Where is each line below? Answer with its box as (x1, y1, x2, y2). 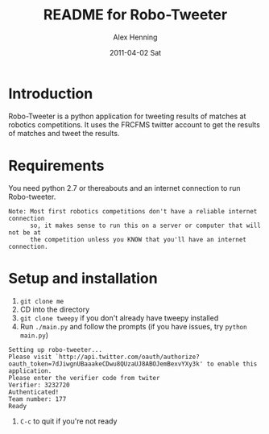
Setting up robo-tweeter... (8, 345, 103, 353)
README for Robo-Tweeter (43, 6, 228, 24)
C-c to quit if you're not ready (19, 416, 118, 426)
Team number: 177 (8, 395, 67, 403)
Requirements (8, 156, 105, 175)
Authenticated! (8, 388, 60, 396)
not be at (8, 228, 42, 237)
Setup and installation (8, 269, 159, 287)
